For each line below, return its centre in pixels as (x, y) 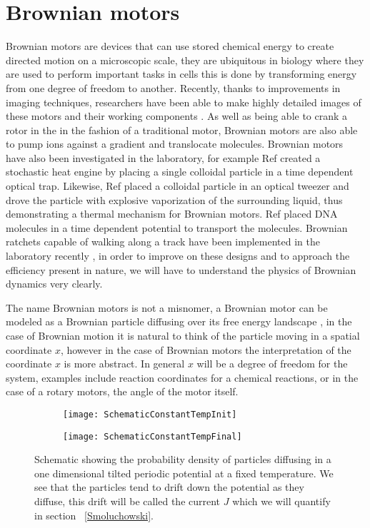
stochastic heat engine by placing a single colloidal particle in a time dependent (180, 172)
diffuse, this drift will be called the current (127, 501)
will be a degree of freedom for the (272, 364)
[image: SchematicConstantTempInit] (150, 414)
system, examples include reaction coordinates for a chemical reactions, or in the (182, 377)
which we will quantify (281, 501)
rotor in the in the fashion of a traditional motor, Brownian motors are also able (182, 130)
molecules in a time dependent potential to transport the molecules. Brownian (177, 227)
